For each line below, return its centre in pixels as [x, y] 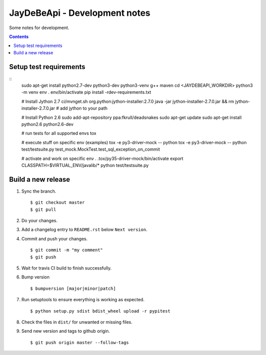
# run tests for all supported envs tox [59, 133]
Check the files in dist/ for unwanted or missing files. [77, 322]
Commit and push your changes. [55, 238]
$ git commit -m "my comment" [67, 250]
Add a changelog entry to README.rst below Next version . [84, 230]
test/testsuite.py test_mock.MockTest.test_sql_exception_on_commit [91, 149]
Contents [19, 37]
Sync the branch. [39, 191]
